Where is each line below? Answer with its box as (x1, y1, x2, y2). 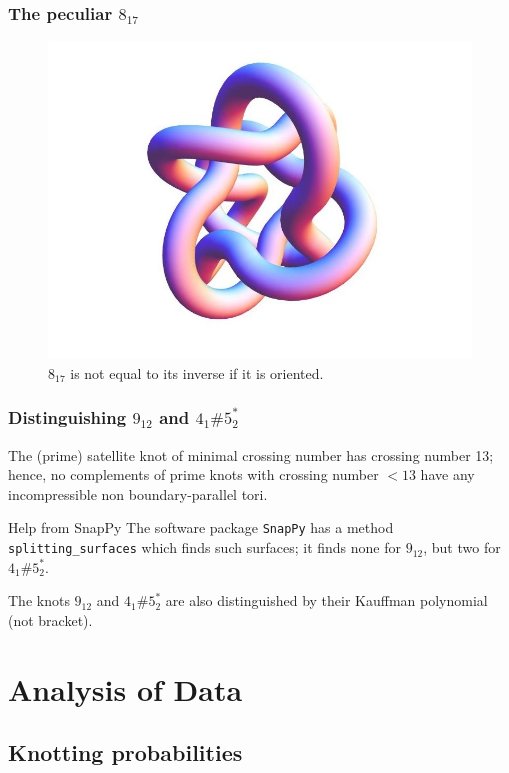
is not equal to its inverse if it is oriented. (70, 362, 324, 383)
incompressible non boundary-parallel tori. (8, 483, 268, 504)
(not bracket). (8, 609, 93, 630)
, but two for (423, 537, 501, 558)
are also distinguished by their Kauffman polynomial (165, 590, 488, 611)
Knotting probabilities (8, 737, 243, 768)
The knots (8, 590, 70, 611)
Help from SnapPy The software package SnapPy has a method (8, 517, 394, 538)
